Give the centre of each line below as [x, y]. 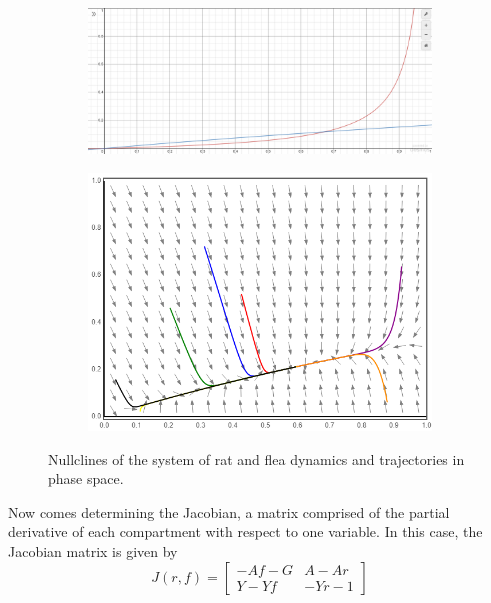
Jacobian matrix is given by [93, 551]
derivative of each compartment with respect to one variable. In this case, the [245, 531]
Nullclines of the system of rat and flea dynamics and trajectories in [256, 458]
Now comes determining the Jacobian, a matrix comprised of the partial [229, 511]
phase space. [86, 478]
